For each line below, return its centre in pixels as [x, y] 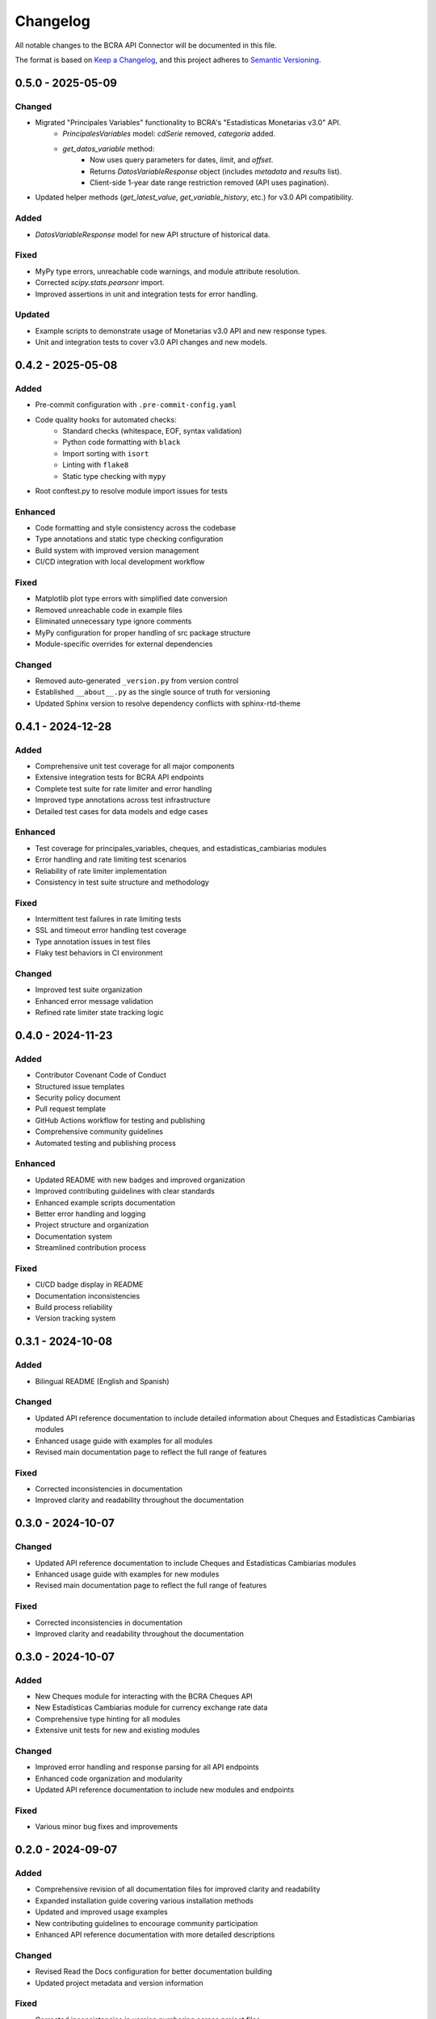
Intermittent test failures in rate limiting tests [108, 919]
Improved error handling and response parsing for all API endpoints [147, 1767]
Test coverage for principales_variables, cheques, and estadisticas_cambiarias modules [181, 848]
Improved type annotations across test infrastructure [123, 800]
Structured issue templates [80, 1086]
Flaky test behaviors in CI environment [99, 953]
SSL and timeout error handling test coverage [111, 930]
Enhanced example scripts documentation [105, 1203]
